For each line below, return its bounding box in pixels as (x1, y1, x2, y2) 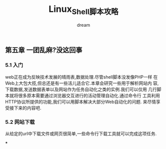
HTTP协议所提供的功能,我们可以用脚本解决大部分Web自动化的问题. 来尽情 (5, 99, 157, 104)
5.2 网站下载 (5, 118, 35, 125)
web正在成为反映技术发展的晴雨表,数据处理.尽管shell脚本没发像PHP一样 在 (5, 74, 158, 80)
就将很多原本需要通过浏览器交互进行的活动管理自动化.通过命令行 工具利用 (9, 93, 160, 99)
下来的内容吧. (13, 105, 42, 111)
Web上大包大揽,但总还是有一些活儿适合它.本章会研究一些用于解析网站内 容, (5, 80, 159, 86)
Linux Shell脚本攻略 (48, 3, 119, 16)
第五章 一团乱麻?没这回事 (5, 46, 83, 54)
